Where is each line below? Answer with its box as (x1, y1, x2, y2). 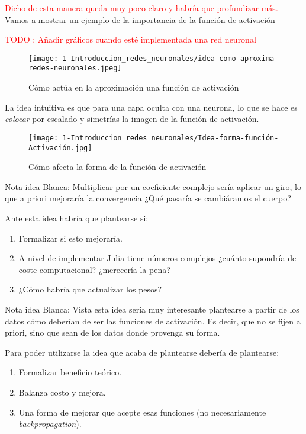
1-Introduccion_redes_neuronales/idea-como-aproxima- (62, 54, 279, 63)
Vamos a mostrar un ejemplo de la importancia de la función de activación (5, 13, 275, 25)
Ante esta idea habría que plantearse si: (5, 211, 149, 224)
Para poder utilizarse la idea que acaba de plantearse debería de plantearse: (5, 346, 279, 358)
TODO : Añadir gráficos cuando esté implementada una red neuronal (5, 33, 256, 46)
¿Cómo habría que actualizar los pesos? (18, 283, 162, 295)
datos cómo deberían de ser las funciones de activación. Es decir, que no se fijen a (5, 314, 301, 327)
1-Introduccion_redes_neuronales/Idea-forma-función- (62, 133, 279, 142)
